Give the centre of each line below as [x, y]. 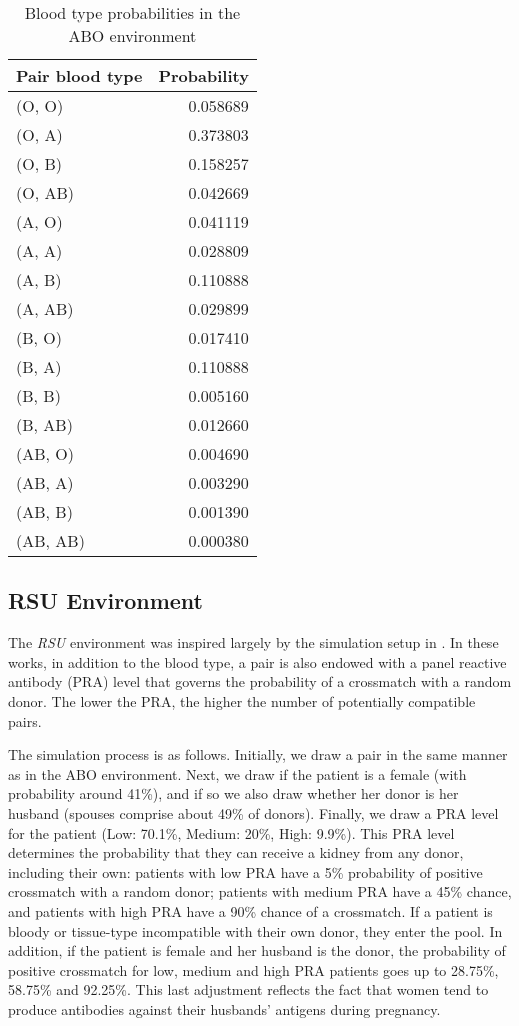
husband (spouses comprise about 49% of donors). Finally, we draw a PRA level [253, 812]
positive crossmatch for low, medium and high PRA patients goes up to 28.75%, [253, 969]
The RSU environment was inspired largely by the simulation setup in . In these [253, 642]
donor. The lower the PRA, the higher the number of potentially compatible [242, 700]
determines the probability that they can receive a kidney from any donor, [236, 852]
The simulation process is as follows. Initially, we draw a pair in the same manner [258, 754]
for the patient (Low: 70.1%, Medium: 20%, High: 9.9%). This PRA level [231, 832]
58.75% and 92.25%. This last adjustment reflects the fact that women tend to [248, 989]
